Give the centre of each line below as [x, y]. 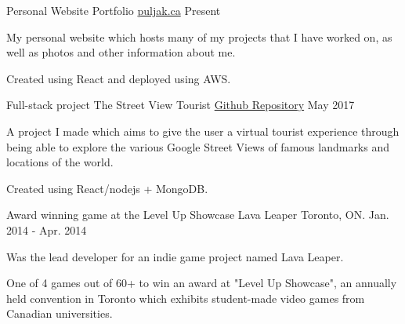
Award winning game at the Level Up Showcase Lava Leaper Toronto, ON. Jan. [198, 215]
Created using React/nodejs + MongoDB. [107, 188]
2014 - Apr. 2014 [47, 229]
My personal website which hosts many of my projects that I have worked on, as [199, 36]
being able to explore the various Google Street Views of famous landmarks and [198, 146]
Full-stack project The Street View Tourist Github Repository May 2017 [181, 105]
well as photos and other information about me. [121, 52]
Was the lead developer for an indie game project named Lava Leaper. [175, 256]
